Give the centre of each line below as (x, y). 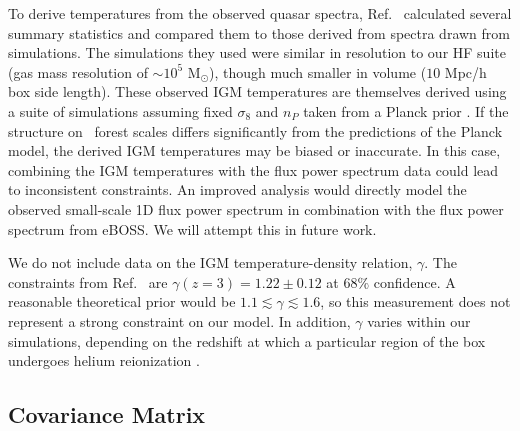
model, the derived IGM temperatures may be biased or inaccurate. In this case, (254, 150)
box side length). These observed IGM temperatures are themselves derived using (257, 91)
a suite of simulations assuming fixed (120, 110)
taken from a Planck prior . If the (406, 110)
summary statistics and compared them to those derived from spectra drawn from (259, 32)
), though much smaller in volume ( (318, 71)
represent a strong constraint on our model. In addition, (179, 320)
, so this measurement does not (415, 301)
